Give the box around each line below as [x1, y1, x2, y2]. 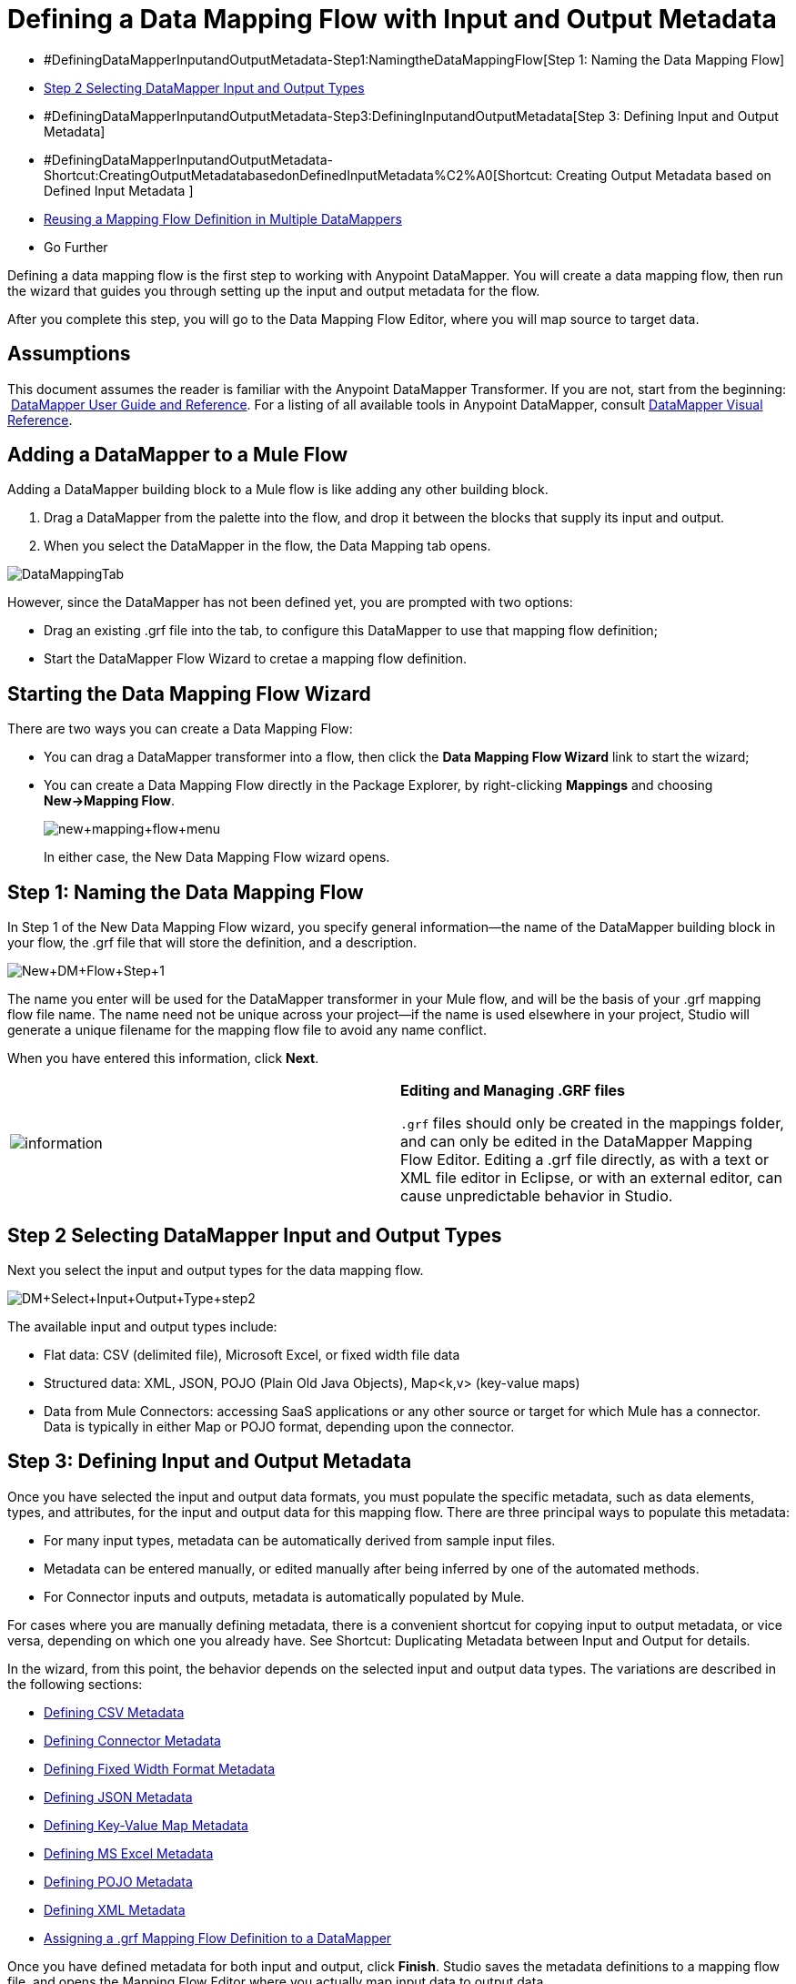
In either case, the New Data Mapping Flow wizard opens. [44, 849, 390, 865]
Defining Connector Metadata [44, 1732, 221, 1748]
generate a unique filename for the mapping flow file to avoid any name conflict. [7, 1022, 487, 1038]
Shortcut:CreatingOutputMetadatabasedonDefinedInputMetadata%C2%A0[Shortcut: [44, 167, 553, 183]
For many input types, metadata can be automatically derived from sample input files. [44, 1532, 556, 1548]
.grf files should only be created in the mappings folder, [400, 1114, 784, 1133]
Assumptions [7, 342, 131, 366]
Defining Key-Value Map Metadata [44, 1817, 248, 1833]
